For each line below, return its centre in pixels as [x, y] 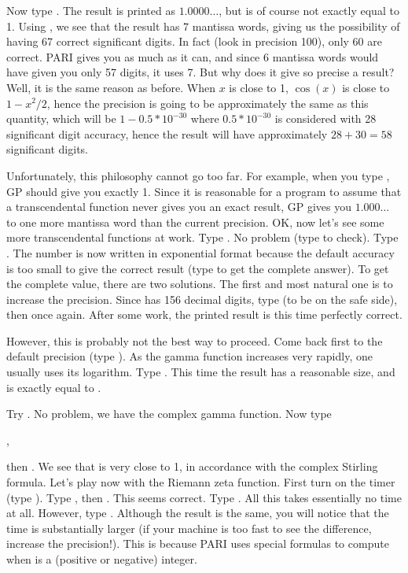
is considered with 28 [325, 118]
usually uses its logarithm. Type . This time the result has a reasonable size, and [201, 372]
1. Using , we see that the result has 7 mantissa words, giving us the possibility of [203, 26]
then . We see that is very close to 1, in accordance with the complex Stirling [192, 466]
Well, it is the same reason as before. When [111, 87]
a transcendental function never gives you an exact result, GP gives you [179, 207]
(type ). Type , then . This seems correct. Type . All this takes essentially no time [204, 497]
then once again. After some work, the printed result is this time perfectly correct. [204, 314]
